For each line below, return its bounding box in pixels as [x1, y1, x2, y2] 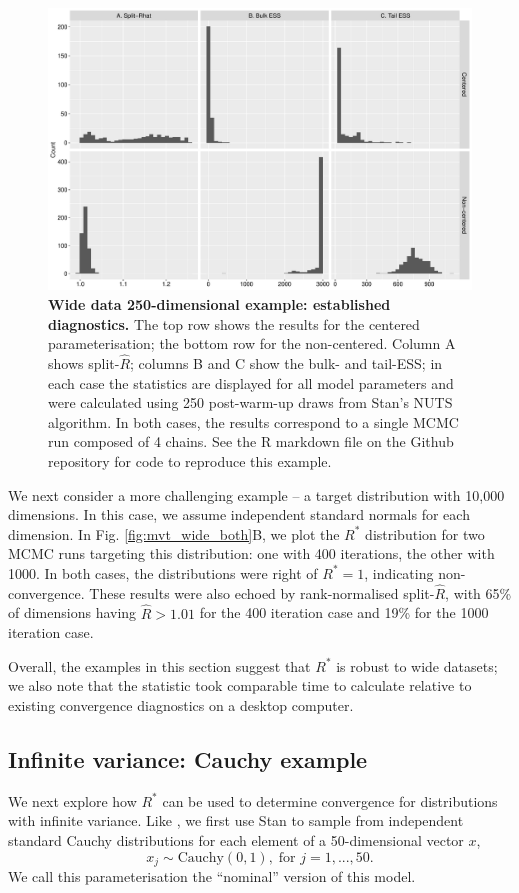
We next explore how [8, 790, 137, 811]
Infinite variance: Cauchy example [8, 743, 368, 774]
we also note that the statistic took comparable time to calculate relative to [8, 675, 472, 696]
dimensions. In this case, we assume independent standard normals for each [8, 504, 470, 525]
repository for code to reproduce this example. [48, 450, 332, 471]
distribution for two [365, 523, 485, 544]
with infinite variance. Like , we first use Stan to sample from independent [8, 810, 464, 831]
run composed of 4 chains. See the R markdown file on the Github [48, 431, 454, 452]
